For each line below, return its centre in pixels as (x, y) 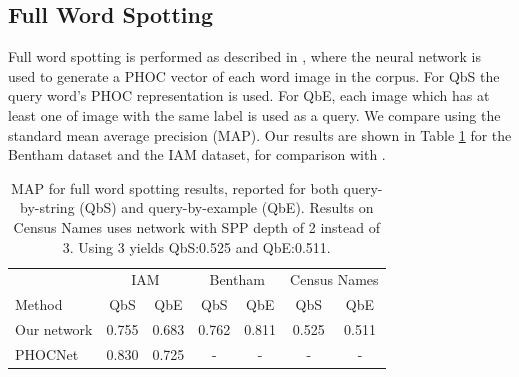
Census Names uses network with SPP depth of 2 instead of (196, 226)
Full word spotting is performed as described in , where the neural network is (244, 56)
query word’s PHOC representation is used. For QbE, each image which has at (249, 95)
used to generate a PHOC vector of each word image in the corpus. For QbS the (254, 75)
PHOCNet (47, 353)
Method (39, 304)
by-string (47, 207)
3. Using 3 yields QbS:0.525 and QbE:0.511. (196, 246)
